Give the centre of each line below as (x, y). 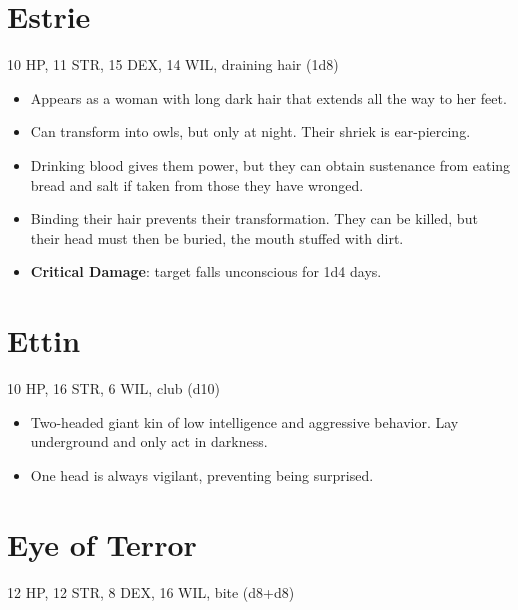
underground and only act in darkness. (149, 441)
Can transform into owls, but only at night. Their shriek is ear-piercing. (250, 131)
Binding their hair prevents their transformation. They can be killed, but (254, 218)
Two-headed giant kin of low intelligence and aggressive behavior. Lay (244, 421)
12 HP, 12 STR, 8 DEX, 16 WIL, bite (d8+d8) (151, 591)
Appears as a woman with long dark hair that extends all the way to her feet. (268, 97)
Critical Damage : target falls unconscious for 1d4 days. (206, 271)
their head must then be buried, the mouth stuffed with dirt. (217, 237)
